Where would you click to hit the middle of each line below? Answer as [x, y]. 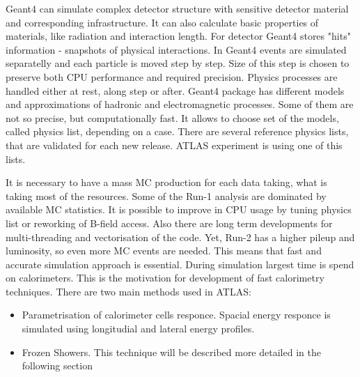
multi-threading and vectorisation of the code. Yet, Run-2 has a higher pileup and [180, 237]
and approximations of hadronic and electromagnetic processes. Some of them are [180, 104]
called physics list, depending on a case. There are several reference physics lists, [177, 131]
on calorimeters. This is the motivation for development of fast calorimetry [165, 278]
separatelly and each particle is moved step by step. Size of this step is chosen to [178, 63]
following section [57, 366]
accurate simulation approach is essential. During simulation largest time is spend [180, 264]
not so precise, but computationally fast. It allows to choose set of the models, [172, 117]
